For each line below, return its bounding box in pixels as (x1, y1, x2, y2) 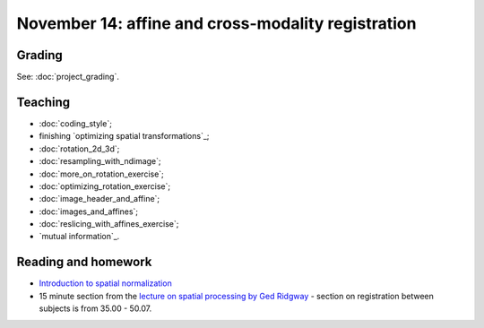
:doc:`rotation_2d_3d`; (39, 143, 120, 154)
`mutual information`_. (39, 231, 120, 242)
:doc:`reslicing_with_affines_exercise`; (39, 219, 179, 229)
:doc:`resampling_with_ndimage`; (39, 156, 161, 167)
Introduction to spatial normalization (39, 278, 172, 289)
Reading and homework (16, 255, 152, 270)
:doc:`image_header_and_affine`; (39, 194, 160, 204)
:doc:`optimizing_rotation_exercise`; (39, 180, 171, 192)
